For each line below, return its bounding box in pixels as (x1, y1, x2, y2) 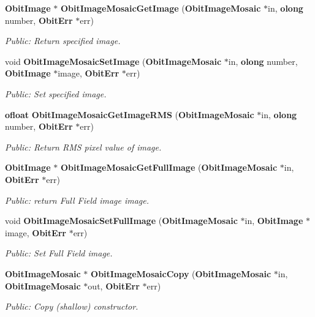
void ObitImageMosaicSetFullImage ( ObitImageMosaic (5, 214, 238, 227)
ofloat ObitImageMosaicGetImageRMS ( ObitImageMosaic (5, 108, 254, 121)
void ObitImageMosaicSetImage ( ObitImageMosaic (5, 54, 222, 67)
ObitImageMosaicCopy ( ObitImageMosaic (91, 267, 271, 280)
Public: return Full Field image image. (5, 193, 150, 206)
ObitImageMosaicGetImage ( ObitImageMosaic (60, 2, 261, 14)
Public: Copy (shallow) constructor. (5, 300, 139, 313)
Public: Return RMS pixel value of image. (5, 140, 162, 153)
